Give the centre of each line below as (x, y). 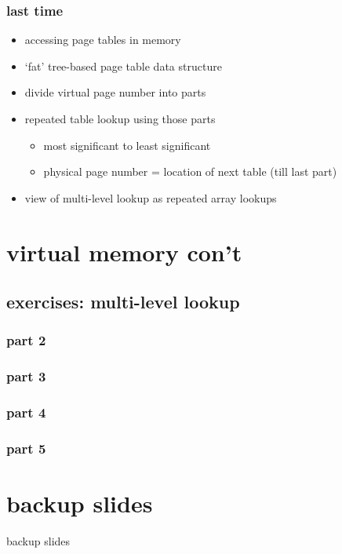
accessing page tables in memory (103, 40)
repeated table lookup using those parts (120, 118)
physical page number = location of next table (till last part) (190, 171)
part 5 (26, 448)
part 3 (26, 376)
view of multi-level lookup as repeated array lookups (151, 197)
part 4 (26, 412)
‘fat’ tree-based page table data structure (123, 66)
